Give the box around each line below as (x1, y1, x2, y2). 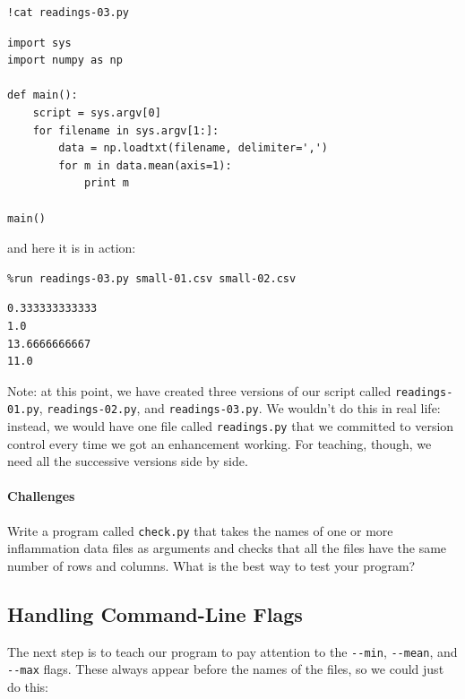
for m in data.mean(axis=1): (58, 159, 232, 172)
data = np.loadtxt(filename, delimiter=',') (58, 142, 328, 155)
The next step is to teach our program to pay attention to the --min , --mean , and (7, 642, 458, 660)
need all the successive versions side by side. (7, 452, 248, 470)
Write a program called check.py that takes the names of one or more (7, 521, 393, 539)
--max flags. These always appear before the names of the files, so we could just (7, 660, 444, 678)
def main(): (7, 89, 78, 102)
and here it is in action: (7, 238, 136, 257)
